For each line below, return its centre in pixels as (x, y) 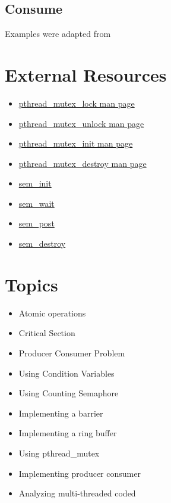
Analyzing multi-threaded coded (77, 493)
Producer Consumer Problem (72, 353)
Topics (31, 284)
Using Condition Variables (66, 373)
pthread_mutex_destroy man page (83, 163)
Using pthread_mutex (59, 453)
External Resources (86, 74)
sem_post (37, 223)
